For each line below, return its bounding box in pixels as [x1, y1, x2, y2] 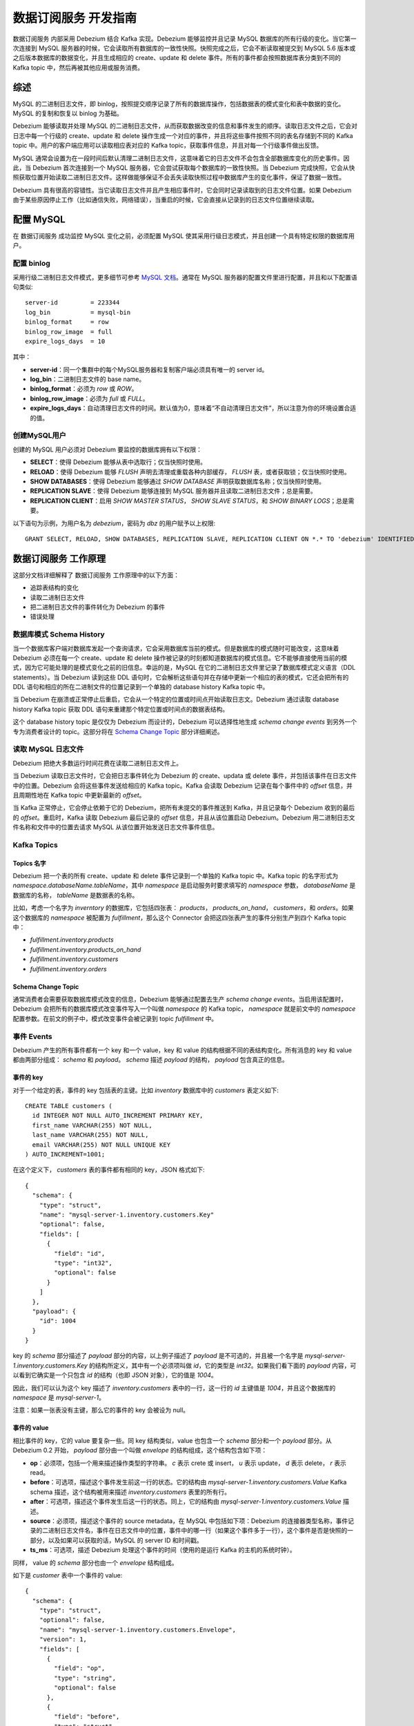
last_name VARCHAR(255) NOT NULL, [32, 1131, 149, 1139]
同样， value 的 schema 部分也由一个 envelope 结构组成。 [12, 1558, 178, 1567]
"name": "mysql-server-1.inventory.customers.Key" [39, 1211, 215, 1219]
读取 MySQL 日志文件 [12, 744, 84, 754]
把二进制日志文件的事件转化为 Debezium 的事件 [30, 603, 166, 611]
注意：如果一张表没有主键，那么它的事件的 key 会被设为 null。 [12, 1406, 190, 1415]
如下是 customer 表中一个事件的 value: [12, 1571, 123, 1579]
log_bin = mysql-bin [25, 308, 131, 316]
